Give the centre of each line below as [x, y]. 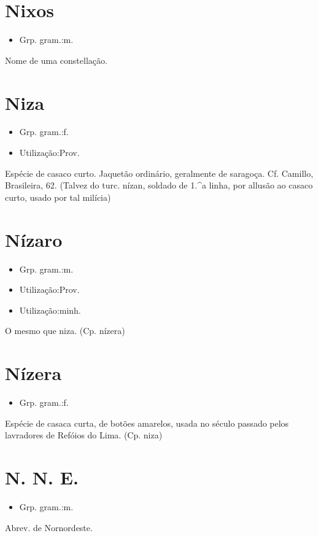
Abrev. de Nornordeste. [49, 527]
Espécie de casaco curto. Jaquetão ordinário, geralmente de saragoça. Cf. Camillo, [159, 173]
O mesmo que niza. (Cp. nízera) [65, 331]
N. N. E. [42, 477]
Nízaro [34, 239]
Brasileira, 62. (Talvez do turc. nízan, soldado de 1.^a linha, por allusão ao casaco [159, 185]
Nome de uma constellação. [56, 60]
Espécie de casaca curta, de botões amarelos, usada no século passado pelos [147, 423]
